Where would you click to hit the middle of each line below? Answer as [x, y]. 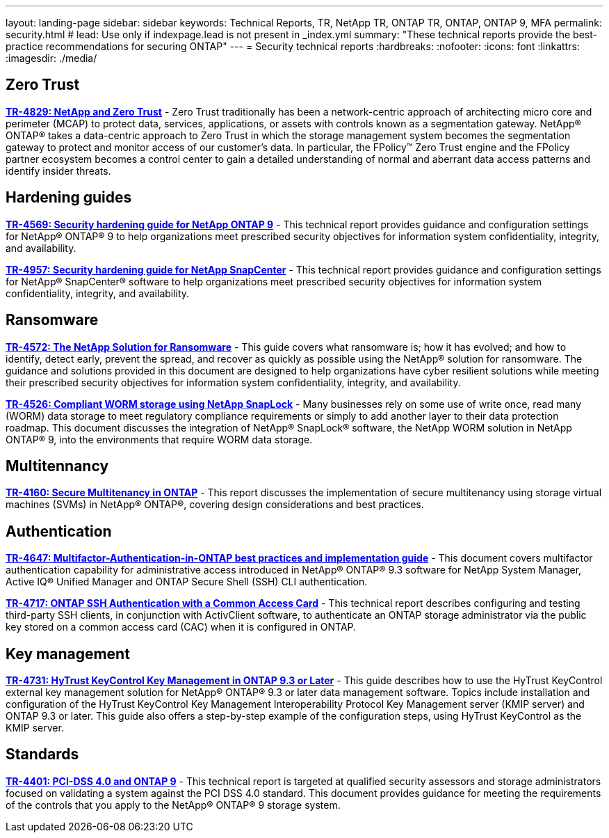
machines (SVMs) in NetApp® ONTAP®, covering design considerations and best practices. [215, 505]
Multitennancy [57, 466]
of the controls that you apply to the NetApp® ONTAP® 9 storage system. [173, 805]
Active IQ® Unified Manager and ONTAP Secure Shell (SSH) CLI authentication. [187, 582]
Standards [42, 754]
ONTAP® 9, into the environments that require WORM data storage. [159, 439]
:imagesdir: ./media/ [51, 58]
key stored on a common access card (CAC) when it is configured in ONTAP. [181, 627]
